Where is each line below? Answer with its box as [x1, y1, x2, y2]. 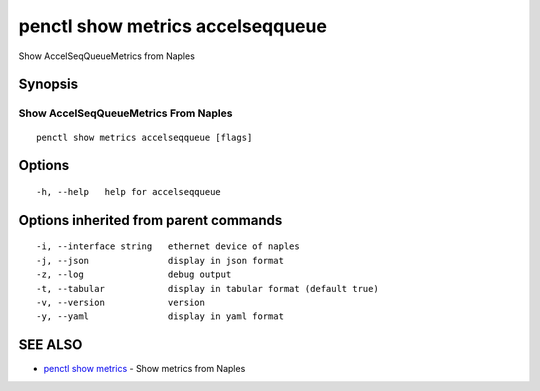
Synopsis [18, 76, 79, 93]
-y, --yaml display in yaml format [36, 311, 285, 322]
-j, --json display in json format [36, 255, 285, 266]
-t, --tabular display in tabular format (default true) [36, 283, 379, 294]
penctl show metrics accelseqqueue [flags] [36, 131, 253, 143]
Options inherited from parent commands [18, 211, 283, 229]
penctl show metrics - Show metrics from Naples [43, 363, 246, 375]
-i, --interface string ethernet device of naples [36, 241, 300, 252]
